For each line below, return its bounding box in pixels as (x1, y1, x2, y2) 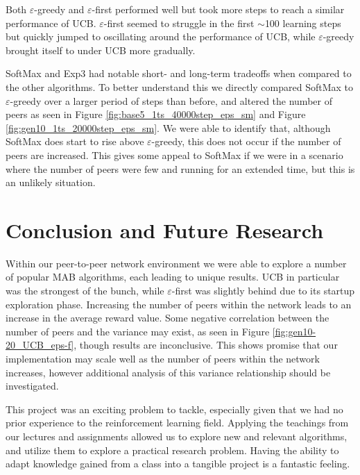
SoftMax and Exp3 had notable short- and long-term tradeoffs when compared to (6, 66, 352, 81)
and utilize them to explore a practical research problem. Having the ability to (6, 442, 339, 457)
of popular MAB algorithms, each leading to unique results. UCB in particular (6, 269, 340, 284)
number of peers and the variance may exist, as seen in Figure (6, 324, 270, 338)
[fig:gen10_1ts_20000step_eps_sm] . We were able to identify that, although (6, 120, 331, 135)
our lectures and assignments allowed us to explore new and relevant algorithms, (6, 428, 348, 443)
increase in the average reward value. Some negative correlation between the (6, 310, 329, 325)
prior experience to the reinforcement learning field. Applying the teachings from (6, 415, 349, 430)
